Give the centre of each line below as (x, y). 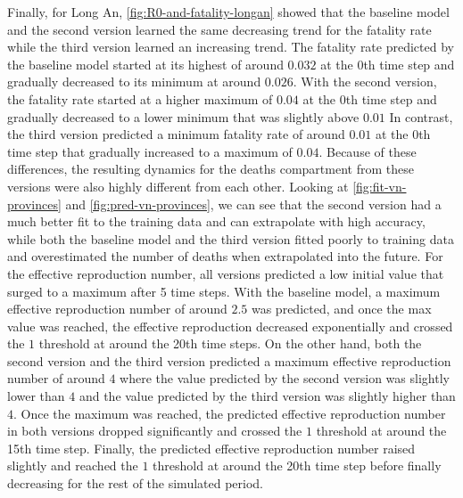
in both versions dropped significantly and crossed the (155, 431)
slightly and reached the (73, 465)
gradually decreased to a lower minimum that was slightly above (183, 116)
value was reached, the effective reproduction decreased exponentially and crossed (230, 326)
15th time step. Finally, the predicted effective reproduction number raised (211, 448)
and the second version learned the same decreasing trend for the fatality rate (219, 29)
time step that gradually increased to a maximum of (150, 151)
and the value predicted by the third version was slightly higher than (267, 396)
